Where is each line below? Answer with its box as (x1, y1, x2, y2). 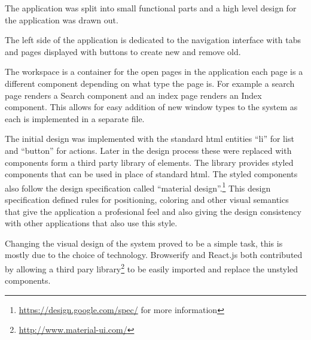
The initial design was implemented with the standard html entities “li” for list (5, 132, 294, 145)
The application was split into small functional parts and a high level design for (5, 2, 297, 14)
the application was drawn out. (5, 13, 118, 26)
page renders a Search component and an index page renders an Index (5, 89, 262, 101)
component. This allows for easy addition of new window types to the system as (5, 101, 298, 113)
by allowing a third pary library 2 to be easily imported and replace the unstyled (5, 260, 298, 275)
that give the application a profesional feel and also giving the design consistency (5, 205, 301, 217)
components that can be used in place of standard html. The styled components (5, 168, 298, 180)
